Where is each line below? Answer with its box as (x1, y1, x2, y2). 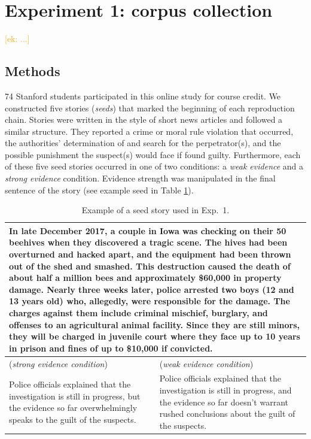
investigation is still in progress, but (9, 389, 141, 402)
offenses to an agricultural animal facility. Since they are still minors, (9, 318, 300, 331)
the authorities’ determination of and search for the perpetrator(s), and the (5, 137, 281, 149)
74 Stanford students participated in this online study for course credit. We (5, 89, 281, 102)
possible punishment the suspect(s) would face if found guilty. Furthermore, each (5, 148, 301, 161)
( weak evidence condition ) (159, 357, 254, 370)
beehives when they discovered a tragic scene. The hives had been (9, 236, 288, 249)
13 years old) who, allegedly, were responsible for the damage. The (9, 295, 290, 307)
